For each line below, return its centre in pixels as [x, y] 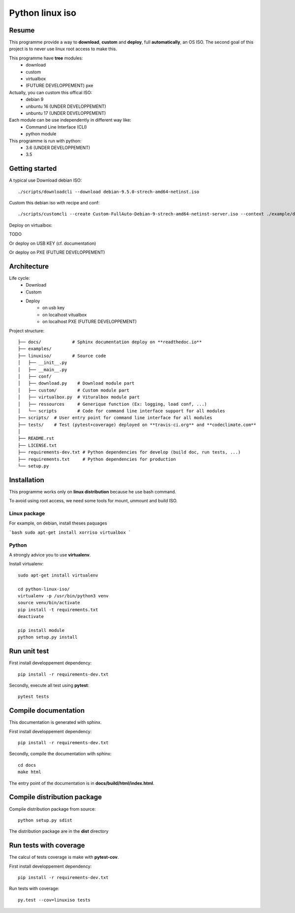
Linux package [27, 514]
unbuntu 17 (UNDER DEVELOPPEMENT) [66, 113]
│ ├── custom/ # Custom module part [74, 390]
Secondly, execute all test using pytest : [49, 685]
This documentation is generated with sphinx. [55, 722]
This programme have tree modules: [46, 58]
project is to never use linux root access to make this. [63, 49]
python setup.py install [48, 637]
